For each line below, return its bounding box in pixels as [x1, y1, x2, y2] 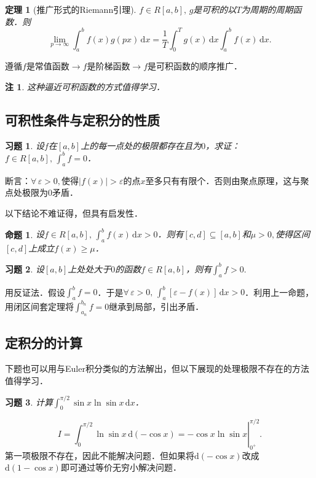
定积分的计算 [5, 333, 82, 352]
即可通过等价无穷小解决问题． [60, 461, 181, 474]
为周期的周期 [241, 3, 293, 15]
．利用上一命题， [245, 285, 314, 298]
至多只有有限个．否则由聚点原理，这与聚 [145, 174, 309, 187]
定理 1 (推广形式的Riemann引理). [5, 3, 136, 15]
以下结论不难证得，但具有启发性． [5, 206, 143, 219]
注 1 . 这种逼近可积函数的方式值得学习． [5, 80, 165, 93]
